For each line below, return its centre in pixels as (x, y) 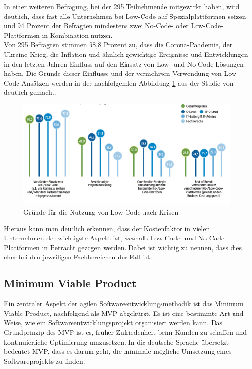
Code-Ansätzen (27, 83)
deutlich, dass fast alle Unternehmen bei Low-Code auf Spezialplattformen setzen (125, 16)
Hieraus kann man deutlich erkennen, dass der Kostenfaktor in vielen (107, 228)
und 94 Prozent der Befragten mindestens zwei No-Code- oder (96, 26)
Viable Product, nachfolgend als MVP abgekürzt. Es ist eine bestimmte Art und (124, 313)
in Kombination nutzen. (77, 35)
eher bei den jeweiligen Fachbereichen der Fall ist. (78, 257)
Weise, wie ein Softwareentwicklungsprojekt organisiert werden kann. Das (113, 323)
